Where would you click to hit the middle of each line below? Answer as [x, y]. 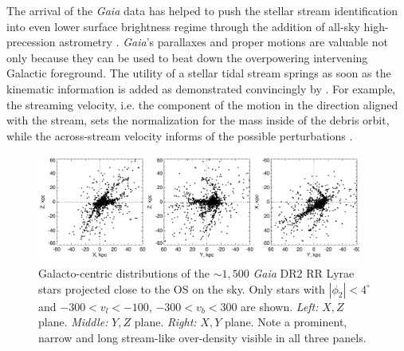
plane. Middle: [73, 322]
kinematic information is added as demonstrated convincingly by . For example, [201, 88]
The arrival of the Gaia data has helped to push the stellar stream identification [202, 10]
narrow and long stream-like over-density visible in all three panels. [202, 337]
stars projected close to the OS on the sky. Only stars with [182, 288]
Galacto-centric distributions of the [124, 273]
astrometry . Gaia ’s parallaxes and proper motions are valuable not [224, 42]
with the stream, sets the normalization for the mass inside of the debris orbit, [198, 120]
